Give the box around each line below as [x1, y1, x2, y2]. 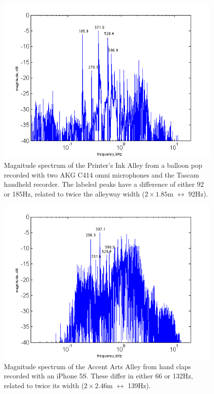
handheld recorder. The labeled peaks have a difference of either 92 [4, 179, 204, 189]
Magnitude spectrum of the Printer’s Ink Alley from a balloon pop [4, 160, 202, 170]
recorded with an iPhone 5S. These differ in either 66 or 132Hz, [4, 371, 193, 381]
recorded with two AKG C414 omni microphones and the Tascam [4, 169, 199, 179]
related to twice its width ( [4, 380, 84, 390]
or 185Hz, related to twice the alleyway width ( [4, 188, 145, 198]
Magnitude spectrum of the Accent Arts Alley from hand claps [4, 361, 191, 371]
